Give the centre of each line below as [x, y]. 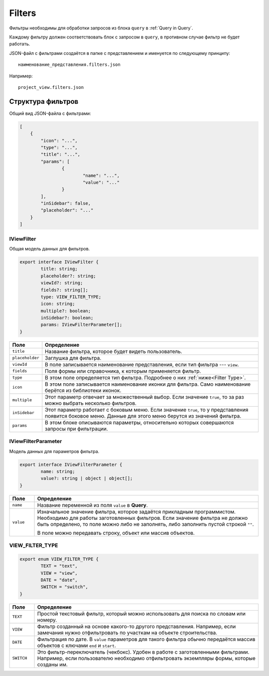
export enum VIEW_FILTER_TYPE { [59, 559]
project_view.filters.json [51, 87]
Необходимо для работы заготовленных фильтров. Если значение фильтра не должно [142, 518]
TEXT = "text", [59, 566]
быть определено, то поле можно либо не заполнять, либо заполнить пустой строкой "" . [145, 524]
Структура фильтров [44, 102]
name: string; [58, 471]
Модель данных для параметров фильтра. [54, 451]
